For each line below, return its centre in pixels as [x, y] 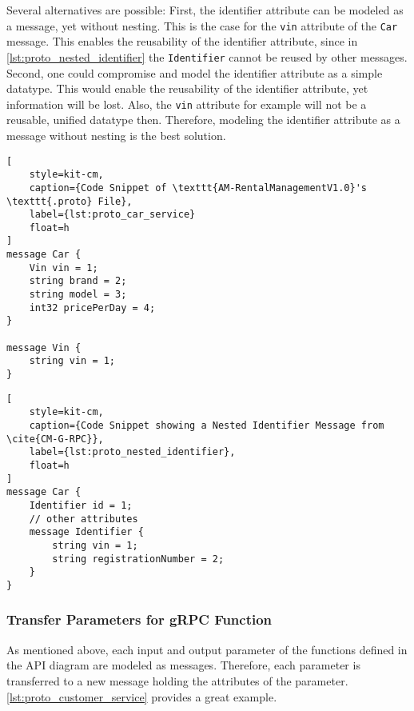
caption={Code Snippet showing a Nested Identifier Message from [207, 425]
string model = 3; [78, 295]
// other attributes [84, 519]
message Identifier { [86, 532]
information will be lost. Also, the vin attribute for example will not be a [187, 104]
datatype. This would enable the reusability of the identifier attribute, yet [187, 88]
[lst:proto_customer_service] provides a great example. [142, 696]
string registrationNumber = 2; [138, 559]
